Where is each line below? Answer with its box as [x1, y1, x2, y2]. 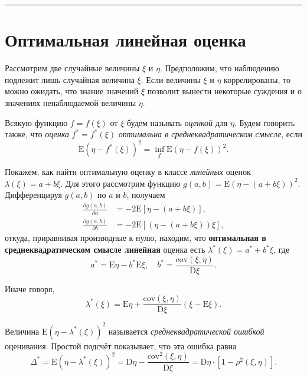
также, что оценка [5, 128, 69, 140]
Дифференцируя [5, 188, 62, 201]
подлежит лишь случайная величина [5, 73, 135, 85]
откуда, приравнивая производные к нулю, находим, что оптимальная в [5, 232, 266, 244]
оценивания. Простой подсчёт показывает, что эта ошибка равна [5, 339, 237, 352]
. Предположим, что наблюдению [159, 62, 279, 74]
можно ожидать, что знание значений [5, 85, 139, 97]
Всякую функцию [5, 116, 68, 128]
